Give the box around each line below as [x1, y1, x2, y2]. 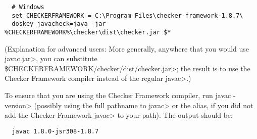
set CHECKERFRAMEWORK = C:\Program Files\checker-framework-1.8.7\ [12, 12, 243, 19]
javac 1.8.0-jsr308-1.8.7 [12, 127, 99, 135]
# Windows [12, 4, 44, 11]
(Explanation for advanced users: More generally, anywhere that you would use [5, 43, 249, 54]
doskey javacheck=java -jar [12, 20, 106, 28]
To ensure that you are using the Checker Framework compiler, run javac [5, 90, 231, 100]
